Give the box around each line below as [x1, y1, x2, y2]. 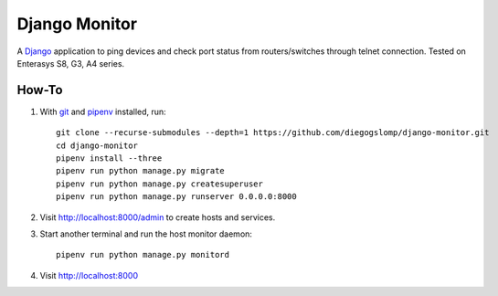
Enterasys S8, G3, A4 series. [16, 58, 125, 69]
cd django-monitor [56, 140, 139, 151]
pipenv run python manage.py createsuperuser [56, 178, 264, 189]
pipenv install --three [56, 153, 163, 164]
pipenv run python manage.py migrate [56, 165, 226, 176]
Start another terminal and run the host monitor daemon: [39, 228, 253, 239]
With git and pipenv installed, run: [39, 106, 166, 117]
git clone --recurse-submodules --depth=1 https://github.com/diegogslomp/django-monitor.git [56, 128, 490, 138]
